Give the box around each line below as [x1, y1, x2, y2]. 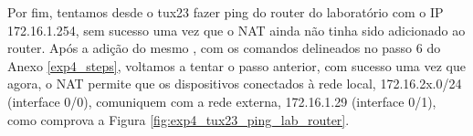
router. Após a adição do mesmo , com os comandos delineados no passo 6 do [7, 38, 441, 58]
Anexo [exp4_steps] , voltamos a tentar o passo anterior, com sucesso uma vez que [7, 56, 466, 75]
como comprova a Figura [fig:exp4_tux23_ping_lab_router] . [7, 110, 350, 129]
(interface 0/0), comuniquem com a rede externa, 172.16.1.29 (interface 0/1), [7, 91, 436, 110]
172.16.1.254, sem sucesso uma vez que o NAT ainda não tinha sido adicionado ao [7, 20, 466, 39]
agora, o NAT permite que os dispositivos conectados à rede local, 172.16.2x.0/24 [7, 74, 462, 93]
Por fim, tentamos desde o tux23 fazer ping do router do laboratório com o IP [7, 3, 444, 21]
